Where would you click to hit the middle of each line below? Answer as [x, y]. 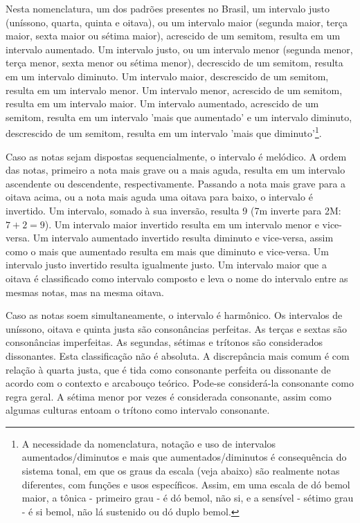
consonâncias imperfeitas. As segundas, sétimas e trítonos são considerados [164, 342]
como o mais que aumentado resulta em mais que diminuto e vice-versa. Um [167, 251]
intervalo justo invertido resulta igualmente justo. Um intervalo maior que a [166, 265]
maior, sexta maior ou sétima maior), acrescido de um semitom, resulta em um [173, 36]
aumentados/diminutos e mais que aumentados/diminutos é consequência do [184, 457]
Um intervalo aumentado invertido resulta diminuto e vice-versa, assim [183, 238]
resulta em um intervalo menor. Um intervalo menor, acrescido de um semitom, [174, 90]
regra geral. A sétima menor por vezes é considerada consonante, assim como [169, 396]
